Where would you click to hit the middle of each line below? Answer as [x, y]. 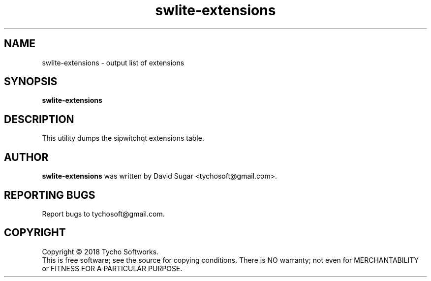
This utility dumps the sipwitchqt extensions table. [123, 138]
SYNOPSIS [31, 82]
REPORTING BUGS [50, 195]
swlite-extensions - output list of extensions [113, 62]
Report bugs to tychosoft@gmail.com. [103, 214]
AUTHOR [26, 157]
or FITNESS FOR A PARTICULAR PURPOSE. [112, 268]
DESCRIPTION [39, 119]
